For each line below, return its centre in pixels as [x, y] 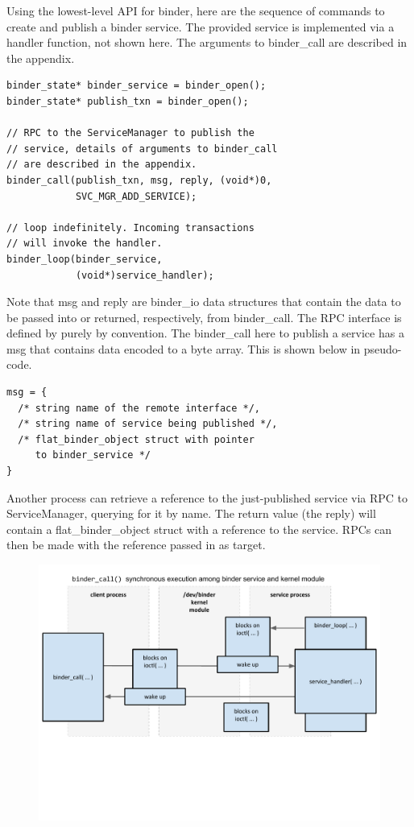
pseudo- [383, 348]
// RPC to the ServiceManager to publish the [130, 133]
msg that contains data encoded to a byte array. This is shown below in [184, 348]
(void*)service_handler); [145, 275]
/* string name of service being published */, [148, 424]
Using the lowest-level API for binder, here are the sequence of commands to [196, 10]
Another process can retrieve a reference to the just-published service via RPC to [207, 497]
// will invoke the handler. [85, 244]
